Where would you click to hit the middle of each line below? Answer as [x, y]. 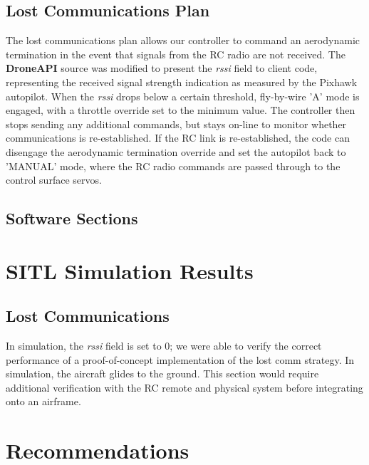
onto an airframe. [43, 401]
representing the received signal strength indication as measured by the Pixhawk [182, 82]
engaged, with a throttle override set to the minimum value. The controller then [181, 110]
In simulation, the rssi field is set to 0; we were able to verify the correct [164, 346]
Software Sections [72, 218]
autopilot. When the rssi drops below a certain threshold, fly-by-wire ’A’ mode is [183, 96]
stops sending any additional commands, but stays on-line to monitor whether [176, 124]
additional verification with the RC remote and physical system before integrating [184, 387]
